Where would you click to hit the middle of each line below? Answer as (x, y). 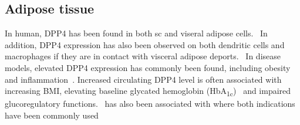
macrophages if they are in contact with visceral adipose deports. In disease (143, 56)
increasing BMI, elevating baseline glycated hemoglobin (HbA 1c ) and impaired (148, 91)
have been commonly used (52, 115)
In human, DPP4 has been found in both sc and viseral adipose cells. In (136, 33)
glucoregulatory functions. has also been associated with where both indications (150, 104)
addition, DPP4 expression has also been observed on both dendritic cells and (145, 44)
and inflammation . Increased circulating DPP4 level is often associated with (143, 79)
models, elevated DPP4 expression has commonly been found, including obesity (148, 67)
